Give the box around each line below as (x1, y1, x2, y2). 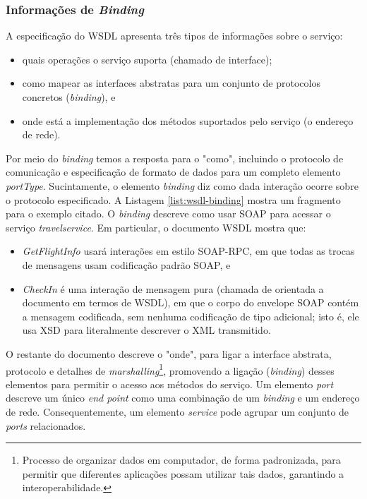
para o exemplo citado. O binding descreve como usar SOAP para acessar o (6, 206, 331, 221)
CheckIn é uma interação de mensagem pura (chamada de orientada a (22, 281, 324, 296)
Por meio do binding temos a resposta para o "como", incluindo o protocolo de (6, 150, 344, 165)
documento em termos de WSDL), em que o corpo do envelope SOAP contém (22, 295, 359, 310)
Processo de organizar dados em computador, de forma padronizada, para (22, 452, 341, 467)
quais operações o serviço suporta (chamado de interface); (22, 52, 272, 66)
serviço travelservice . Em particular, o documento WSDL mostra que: (6, 220, 306, 234)
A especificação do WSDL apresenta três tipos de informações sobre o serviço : (6, 28, 343, 43)
